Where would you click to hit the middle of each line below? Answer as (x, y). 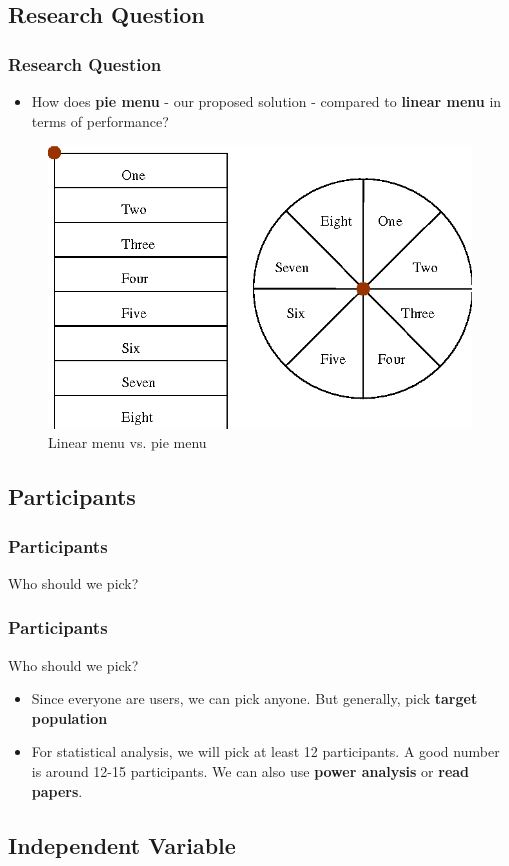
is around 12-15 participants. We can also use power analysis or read (250, 771)
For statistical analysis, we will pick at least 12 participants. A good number (265, 751)
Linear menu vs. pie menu (127, 442)
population (69, 717)
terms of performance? (100, 120)
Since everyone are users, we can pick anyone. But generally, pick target (254, 698)
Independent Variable (122, 844)
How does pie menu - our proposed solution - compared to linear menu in (266, 101)
